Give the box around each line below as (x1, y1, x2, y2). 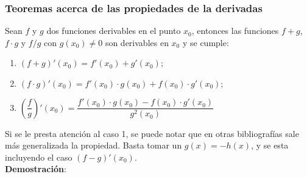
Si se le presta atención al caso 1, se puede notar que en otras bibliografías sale (5, 127, 299, 139)
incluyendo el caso (5, 150, 72, 163)
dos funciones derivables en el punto (46, 24, 181, 37)
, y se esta (251, 139, 289, 152)
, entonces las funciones (191, 24, 279, 37)
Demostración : (5, 162, 66, 175)
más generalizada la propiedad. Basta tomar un (5, 139, 182, 152)
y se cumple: (182, 36, 229, 48)
